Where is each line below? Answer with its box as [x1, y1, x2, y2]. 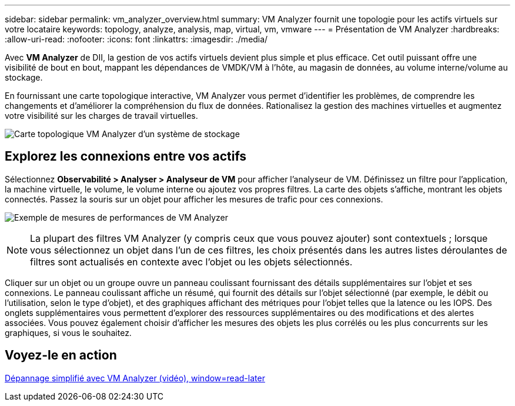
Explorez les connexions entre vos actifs [5, 149, 247, 164]
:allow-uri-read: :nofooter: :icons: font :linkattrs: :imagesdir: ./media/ [5, 34, 268, 44]
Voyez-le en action [5, 348, 117, 363]
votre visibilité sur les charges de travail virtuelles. [5, 111, 198, 121]
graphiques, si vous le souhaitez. [5, 327, 132, 338]
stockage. [5, 72, 43, 82]
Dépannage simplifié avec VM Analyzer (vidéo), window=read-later [5, 372, 265, 383]
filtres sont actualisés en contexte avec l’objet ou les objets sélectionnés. [30, 255, 353, 268]
